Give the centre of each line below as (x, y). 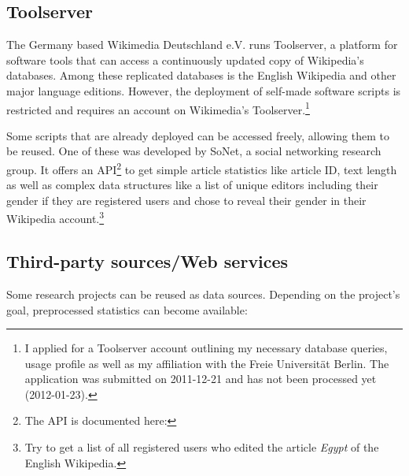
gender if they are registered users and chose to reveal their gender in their (186, 200)
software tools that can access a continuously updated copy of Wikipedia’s (185, 59)
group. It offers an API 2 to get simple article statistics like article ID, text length (202, 168)
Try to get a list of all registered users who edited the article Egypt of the (202, 447)
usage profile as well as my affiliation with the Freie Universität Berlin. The (207, 363)
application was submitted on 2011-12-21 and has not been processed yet (201, 379)
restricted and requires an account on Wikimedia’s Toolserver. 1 (158, 108)
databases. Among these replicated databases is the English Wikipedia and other (201, 75)
